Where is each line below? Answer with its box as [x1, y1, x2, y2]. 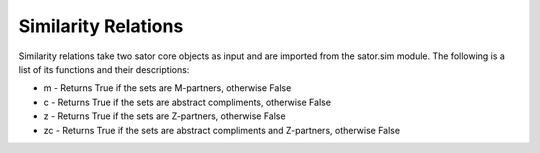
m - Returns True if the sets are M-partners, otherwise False [43, 82, 292, 94]
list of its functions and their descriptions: [18, 63, 190, 75]
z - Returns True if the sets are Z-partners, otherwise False [43, 110, 286, 122]
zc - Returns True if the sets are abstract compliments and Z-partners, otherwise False [43, 124, 400, 136]
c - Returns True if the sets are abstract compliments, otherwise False [43, 96, 332, 108]
